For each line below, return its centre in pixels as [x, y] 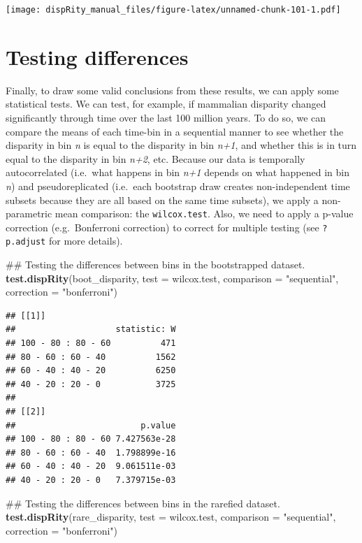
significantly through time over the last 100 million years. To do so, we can [166, 117]
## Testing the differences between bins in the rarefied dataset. [143, 503]
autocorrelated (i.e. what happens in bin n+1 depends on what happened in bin [178, 172]
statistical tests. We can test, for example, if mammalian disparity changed [166, 104]
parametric [29, 213]
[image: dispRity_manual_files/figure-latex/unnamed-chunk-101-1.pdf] [173, 10]
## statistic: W [91, 330]
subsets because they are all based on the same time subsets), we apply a [162, 200]
